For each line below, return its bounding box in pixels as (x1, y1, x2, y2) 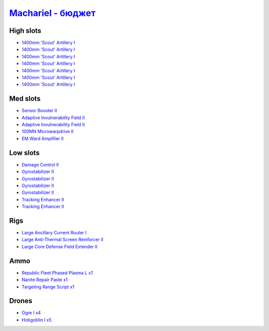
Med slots (9, 95, 41, 103)
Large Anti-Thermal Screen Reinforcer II (21, 237, 104, 243)
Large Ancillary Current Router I (21, 230, 87, 236)
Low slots (9, 149, 40, 157)
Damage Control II (21, 162, 59, 167)
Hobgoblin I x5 (21, 317, 52, 323)
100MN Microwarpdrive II (21, 129, 74, 135)
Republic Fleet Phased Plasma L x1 (21, 270, 93, 276)
